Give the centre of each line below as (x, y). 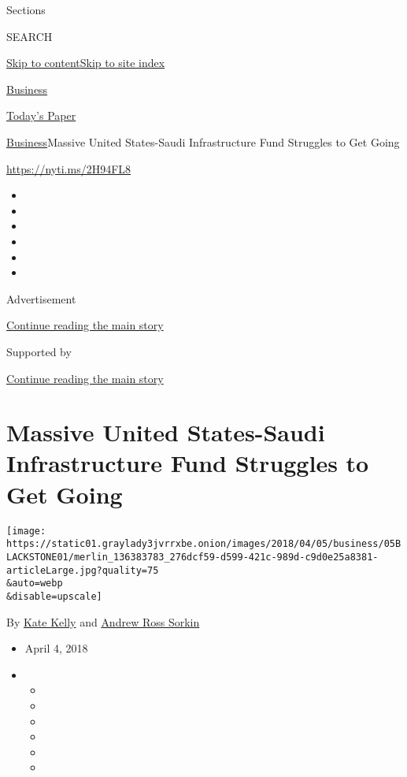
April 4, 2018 (56, 648)
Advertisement (41, 298)
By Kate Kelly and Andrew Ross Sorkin (103, 621)
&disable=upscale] (54, 596)
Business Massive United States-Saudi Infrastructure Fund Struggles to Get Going (203, 141)
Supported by (39, 351)
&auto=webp (35, 584)
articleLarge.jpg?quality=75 (83, 570)
